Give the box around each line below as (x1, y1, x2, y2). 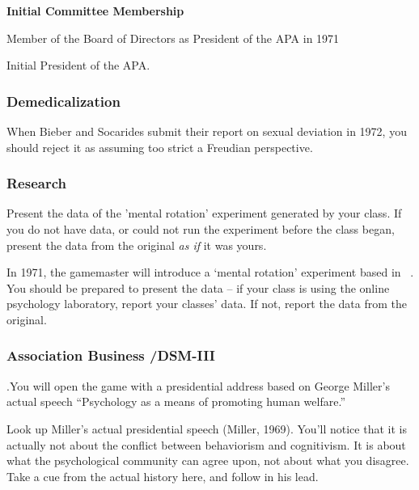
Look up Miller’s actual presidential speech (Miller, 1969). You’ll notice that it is (6, 420, 407, 437)
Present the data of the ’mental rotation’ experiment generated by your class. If (6, 205, 402, 222)
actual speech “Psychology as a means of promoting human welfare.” (6, 393, 345, 410)
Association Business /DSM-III (6, 345, 215, 365)
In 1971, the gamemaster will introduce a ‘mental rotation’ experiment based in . (6, 264, 414, 281)
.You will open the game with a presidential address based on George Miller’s (6, 377, 390, 394)
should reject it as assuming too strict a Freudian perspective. (6, 138, 313, 155)
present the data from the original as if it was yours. (6, 236, 267, 253)
